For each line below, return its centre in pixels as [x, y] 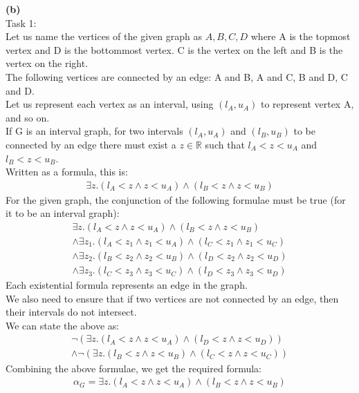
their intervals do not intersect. [71, 312]
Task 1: [21, 22]
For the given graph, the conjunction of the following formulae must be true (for [176, 199]
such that [225, 144]
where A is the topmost [301, 36]
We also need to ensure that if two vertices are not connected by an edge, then [172, 298]
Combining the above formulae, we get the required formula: [134, 368]
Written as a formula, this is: [67, 172]
